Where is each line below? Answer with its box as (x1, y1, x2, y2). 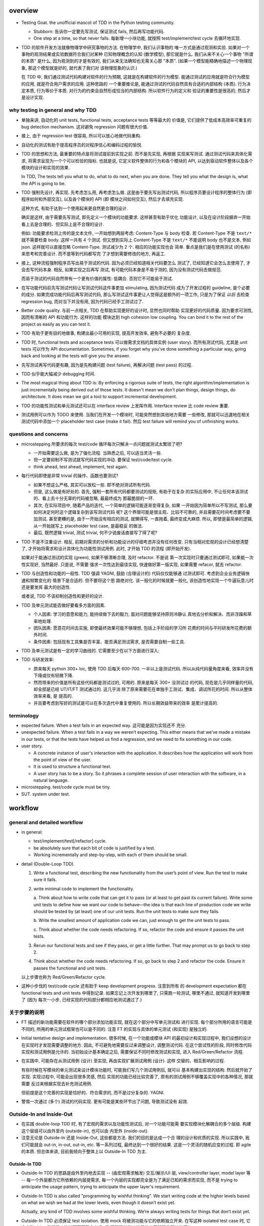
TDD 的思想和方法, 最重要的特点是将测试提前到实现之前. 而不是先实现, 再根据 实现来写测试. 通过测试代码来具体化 (21, 151, 248, 157)
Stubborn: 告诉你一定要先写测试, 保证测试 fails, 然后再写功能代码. (33, 28, 165, 34)
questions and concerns (9, 431, 68, 437)
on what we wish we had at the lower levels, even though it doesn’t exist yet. (21, 1200, 176, 1205)
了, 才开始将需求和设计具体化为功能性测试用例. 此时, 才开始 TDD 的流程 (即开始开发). (21, 546, 192, 552)
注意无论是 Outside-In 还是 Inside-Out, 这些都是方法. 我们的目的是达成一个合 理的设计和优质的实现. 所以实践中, (21, 1135, 244, 1141)
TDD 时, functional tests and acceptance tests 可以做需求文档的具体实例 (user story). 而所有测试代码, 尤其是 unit (21, 339, 248, 345)
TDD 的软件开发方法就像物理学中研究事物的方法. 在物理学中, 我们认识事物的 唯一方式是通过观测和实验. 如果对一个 (21, 44, 250, 50)
